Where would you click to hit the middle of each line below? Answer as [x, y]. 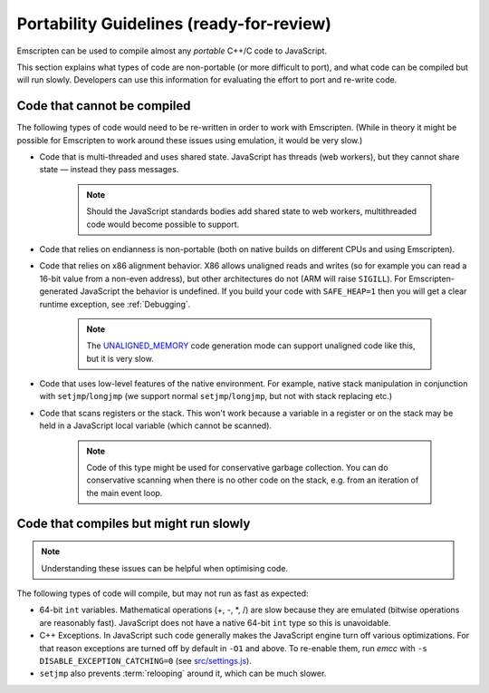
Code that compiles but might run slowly [134, 523]
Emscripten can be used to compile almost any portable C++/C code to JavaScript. [172, 51]
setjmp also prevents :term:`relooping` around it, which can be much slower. [183, 673]
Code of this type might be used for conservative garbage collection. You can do [237, 468]
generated [59, 291]
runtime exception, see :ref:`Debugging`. [115, 304]
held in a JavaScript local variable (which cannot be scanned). [155, 425]
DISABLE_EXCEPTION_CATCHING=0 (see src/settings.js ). [146, 660]
